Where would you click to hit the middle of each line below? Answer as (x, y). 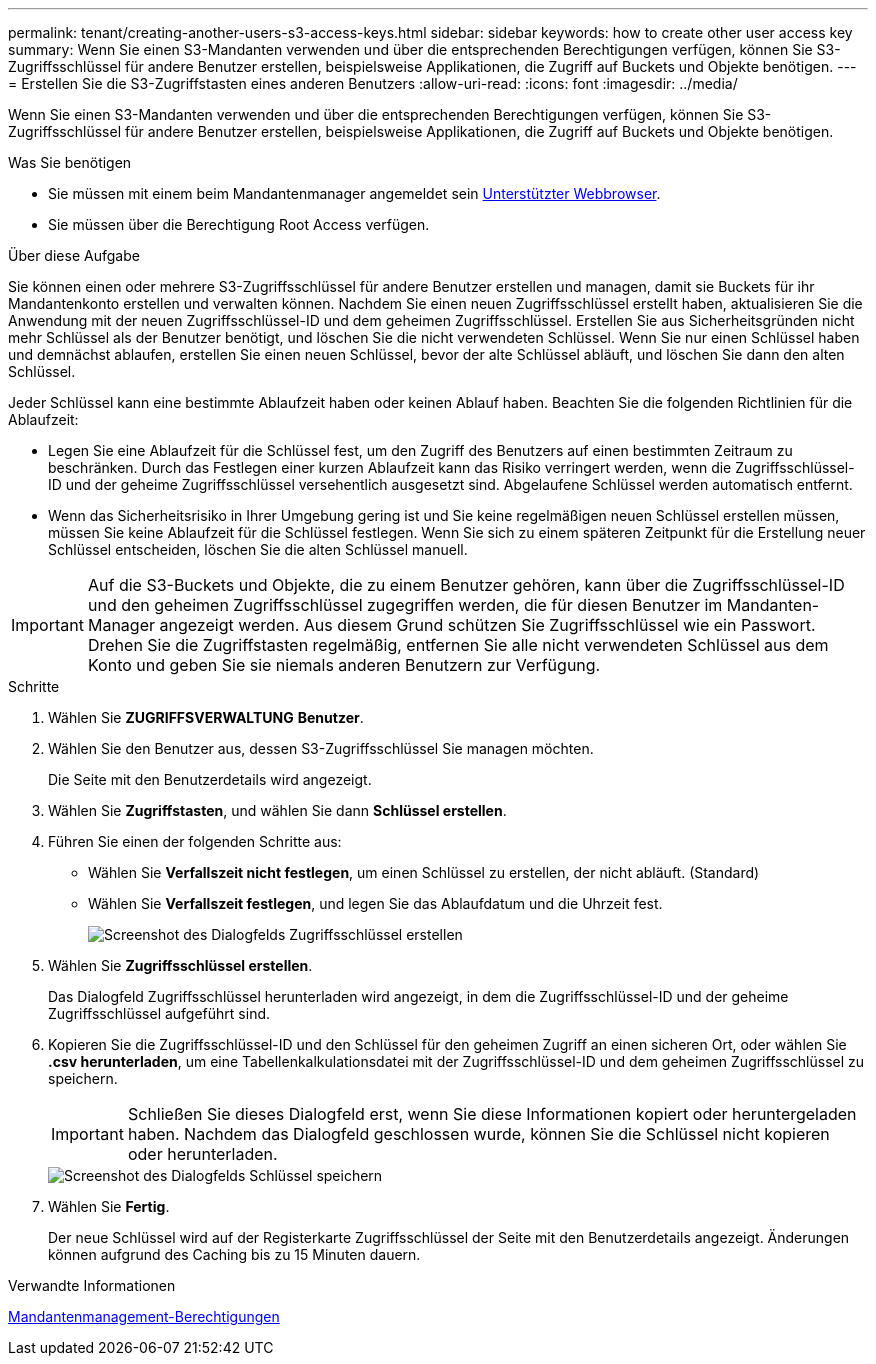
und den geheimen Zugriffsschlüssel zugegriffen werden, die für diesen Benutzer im (405, 605)
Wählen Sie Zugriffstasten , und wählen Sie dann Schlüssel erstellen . (277, 810)
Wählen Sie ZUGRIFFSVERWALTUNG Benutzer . (206, 717)
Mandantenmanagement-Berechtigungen (144, 1316)
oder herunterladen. (202, 1154)
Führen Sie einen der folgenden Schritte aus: (195, 841)
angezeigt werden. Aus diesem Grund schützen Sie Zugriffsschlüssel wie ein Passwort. (487, 625)
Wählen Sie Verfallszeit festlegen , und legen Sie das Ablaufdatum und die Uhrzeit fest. (375, 903)
